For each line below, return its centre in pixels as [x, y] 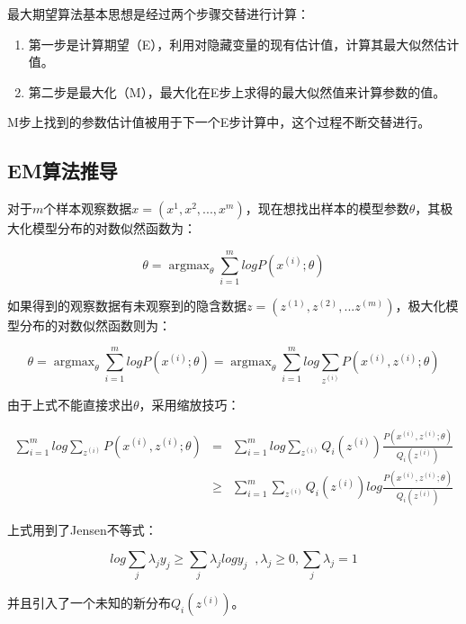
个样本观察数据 [88, 208]
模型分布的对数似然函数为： [114, 228]
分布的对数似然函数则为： [95, 325]
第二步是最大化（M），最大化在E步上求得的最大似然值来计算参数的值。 [237, 91]
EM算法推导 [63, 171]
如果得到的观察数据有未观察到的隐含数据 [127, 305]
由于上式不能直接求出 [70, 404]
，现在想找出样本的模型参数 [327, 208]
